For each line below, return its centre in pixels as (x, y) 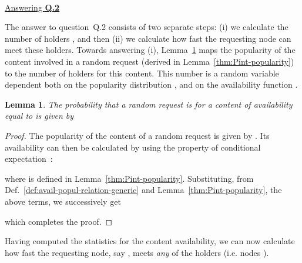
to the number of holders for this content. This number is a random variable (142, 73)
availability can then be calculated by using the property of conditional (133, 147)
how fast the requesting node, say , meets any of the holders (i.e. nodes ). (137, 252)
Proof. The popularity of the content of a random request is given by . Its (137, 135)
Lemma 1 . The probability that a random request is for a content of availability (149, 104)
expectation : (29, 159)
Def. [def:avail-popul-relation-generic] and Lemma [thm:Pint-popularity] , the (143, 190)
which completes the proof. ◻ (59, 221)
